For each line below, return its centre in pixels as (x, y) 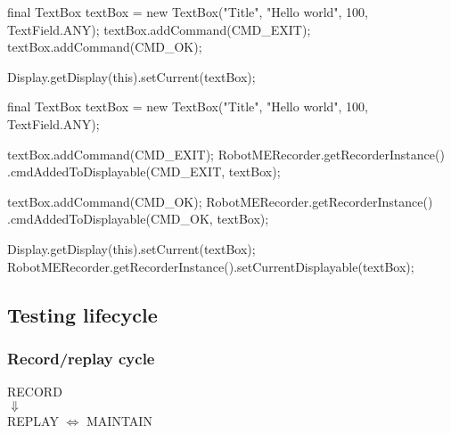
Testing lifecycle (82, 314)
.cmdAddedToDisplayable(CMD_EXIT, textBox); (144, 172)
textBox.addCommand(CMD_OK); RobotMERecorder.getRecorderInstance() (220, 201)
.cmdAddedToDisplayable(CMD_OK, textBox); (138, 219)
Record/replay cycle (81, 358)
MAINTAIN (119, 420)
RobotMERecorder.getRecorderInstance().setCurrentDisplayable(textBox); (211, 266)
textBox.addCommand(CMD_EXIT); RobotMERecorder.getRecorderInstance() (226, 154)
